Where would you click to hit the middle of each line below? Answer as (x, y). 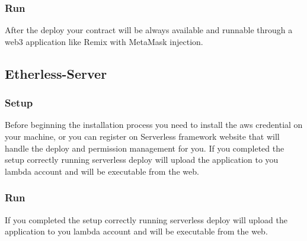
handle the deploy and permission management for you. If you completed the (145, 148)
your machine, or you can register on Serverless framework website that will (142, 136)
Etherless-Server (56, 73)
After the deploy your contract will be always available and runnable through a (149, 30)
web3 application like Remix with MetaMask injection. (104, 41)
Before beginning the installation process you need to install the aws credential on (154, 125)
